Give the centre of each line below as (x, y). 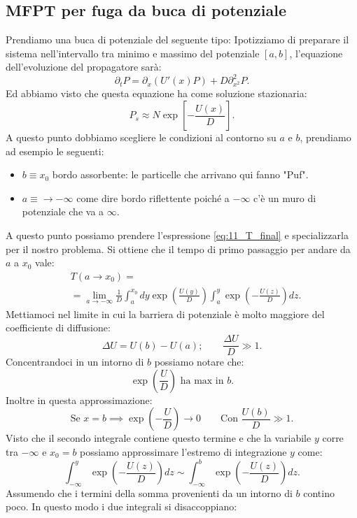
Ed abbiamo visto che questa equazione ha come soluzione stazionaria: (156, 93)
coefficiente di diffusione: (58, 328)
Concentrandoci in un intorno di (75, 362)
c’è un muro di (285, 197)
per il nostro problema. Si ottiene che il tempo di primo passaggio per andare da (178, 249)
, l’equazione (316, 53)
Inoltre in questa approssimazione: (79, 400)
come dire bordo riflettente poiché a (153, 197)
